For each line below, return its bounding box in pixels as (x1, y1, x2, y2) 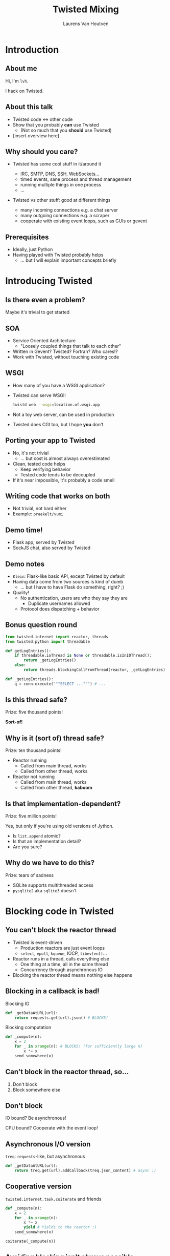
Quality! (12, 589, 30, 595)
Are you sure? (12, 844, 42, 850)
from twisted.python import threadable (5, 639, 90, 644)
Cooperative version (5, 1182, 72, 1191)
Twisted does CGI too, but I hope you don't (12, 421, 104, 427)
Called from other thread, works (20, 768, 88, 774)
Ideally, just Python (12, 246, 53, 253)
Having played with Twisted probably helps (12, 252, 104, 258)
